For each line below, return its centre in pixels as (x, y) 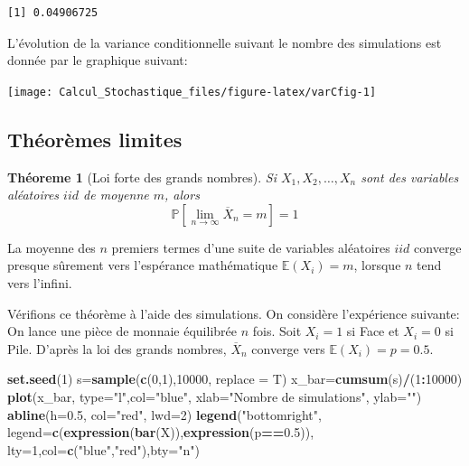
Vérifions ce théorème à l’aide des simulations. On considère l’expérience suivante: (234, 313)
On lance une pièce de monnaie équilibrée (122, 331)
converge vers (288, 348)
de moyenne (116, 195)
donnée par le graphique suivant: (98, 60)
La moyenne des (52, 247)
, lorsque (377, 265)
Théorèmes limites (95, 139)
